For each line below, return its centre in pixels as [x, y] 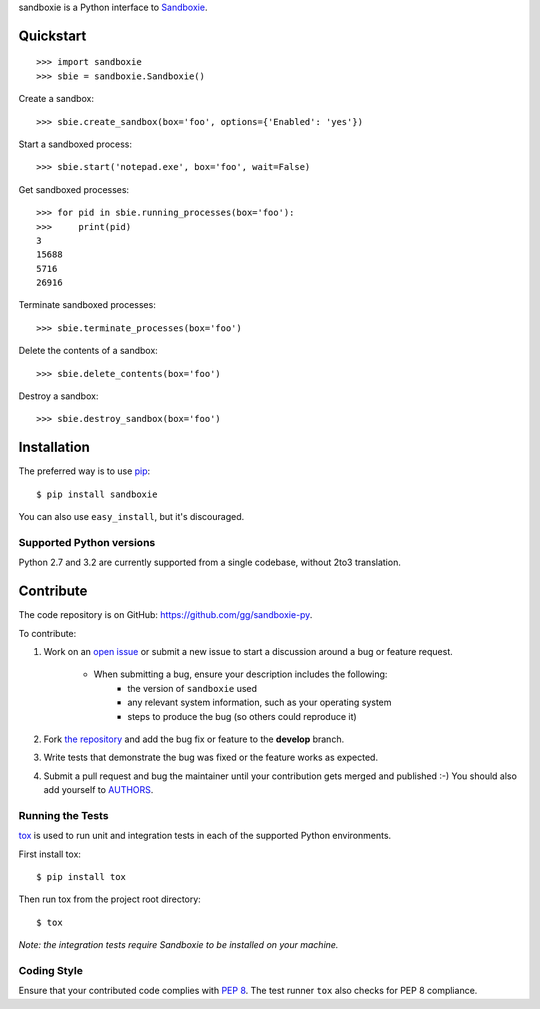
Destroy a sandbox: [58, 396]
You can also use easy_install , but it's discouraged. [131, 517]
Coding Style [51, 970]
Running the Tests [63, 815]
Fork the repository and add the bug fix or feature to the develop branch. [194, 739]
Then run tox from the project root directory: [110, 899]
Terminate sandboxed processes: [87, 305]
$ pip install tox [81, 876]
